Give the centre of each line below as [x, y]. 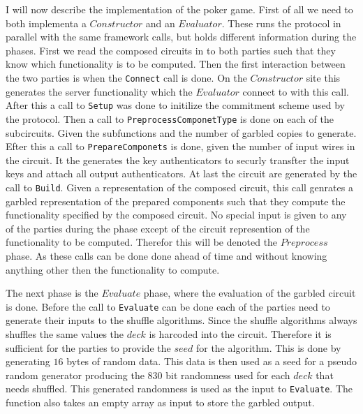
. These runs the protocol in [281, 23]
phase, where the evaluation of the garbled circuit [250, 293]
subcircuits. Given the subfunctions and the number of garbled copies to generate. [181, 132]
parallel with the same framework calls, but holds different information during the [181, 37]
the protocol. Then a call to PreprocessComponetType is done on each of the [170, 118]
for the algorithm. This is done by [268, 347]
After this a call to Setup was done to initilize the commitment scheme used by [176, 105]
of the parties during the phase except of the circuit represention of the [158, 228]
